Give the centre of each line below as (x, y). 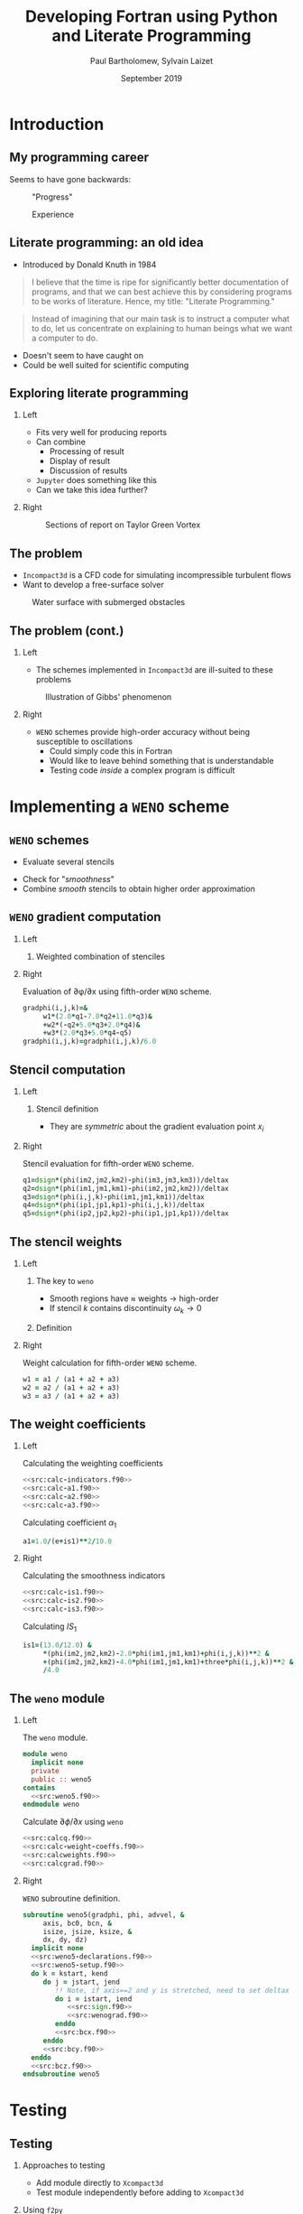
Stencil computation (68, 1070)
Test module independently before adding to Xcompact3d (140, 2192)
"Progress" (52, 197)
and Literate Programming (151, 36)
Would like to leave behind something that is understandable (161, 761)
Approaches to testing (64, 2165)
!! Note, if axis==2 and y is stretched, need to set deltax (173, 1990)
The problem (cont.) (67, 631)
